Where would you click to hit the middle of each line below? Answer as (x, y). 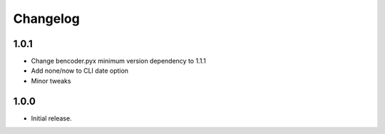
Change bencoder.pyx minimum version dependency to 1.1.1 (118, 61)
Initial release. (51, 118)
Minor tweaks (51, 81)
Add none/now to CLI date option (79, 71)
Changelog (46, 19)
